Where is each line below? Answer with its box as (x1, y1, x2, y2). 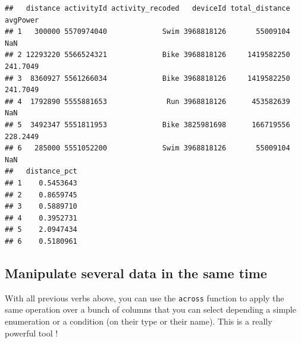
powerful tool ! (5, 326, 58, 339)
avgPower (5, 15, 39, 24)
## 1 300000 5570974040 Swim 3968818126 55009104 (5, 27, 290, 36)
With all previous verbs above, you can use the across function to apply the (5, 291, 284, 304)
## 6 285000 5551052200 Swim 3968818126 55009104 (5, 144, 290, 153)
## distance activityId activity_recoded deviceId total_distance (5, 4, 290, 12)
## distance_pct (5, 167, 77, 176)
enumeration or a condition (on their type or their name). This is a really (5, 314, 272, 327)
